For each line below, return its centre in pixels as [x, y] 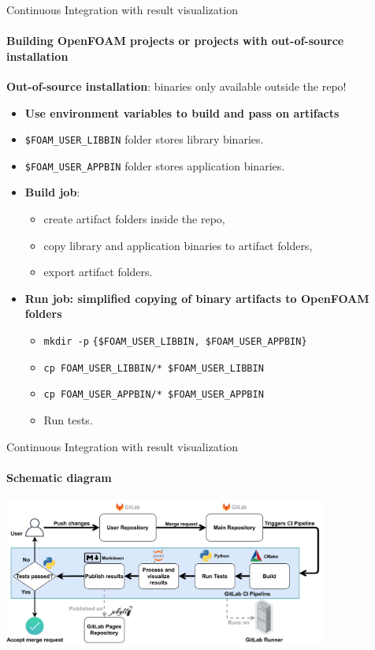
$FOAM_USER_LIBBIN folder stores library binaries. [144, 139]
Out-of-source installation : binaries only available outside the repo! [176, 86]
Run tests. [68, 420]
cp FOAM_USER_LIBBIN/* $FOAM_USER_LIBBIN [154, 368]
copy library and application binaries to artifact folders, [178, 245]
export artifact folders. [98, 272]
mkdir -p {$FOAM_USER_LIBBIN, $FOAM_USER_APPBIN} [175, 342]
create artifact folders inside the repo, [134, 219]
